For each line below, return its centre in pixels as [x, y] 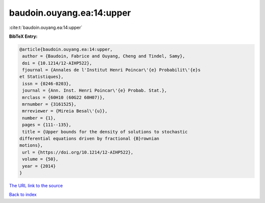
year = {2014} [39, 166]
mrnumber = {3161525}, [50, 104]
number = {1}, [39, 118]
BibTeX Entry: [23, 36]
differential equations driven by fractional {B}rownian [89, 139]
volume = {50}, [40, 159]
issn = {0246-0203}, [47, 84]
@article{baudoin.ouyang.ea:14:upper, [66, 49]
